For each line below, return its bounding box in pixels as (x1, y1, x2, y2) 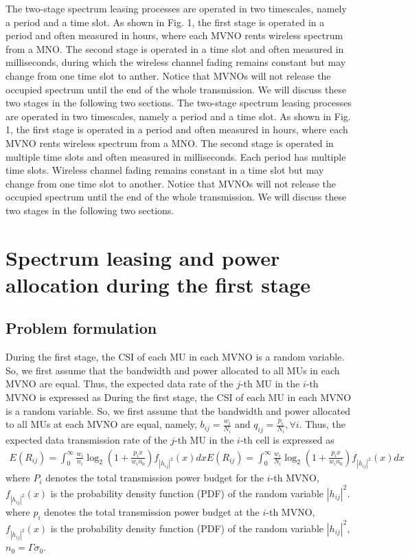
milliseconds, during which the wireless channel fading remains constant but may (5, 55, 346, 69)
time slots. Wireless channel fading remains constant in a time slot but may (5, 163, 324, 177)
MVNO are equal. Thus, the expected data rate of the (5, 376, 234, 391)
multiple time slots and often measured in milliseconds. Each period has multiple (5, 149, 346, 163)
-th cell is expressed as (240, 433, 334, 447)
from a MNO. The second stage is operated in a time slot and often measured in (5, 41, 344, 56)
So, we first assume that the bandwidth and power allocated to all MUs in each (5, 363, 340, 377)
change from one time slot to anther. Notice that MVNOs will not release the (5, 68, 331, 82)
